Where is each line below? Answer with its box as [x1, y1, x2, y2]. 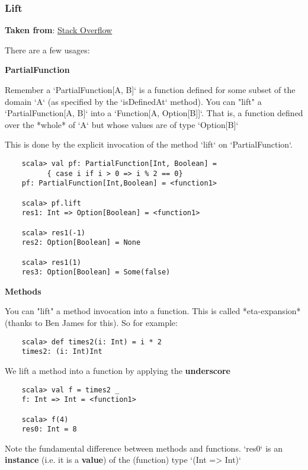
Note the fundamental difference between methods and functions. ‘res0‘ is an [5, 442, 283, 454]
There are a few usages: [5, 43, 90, 56]
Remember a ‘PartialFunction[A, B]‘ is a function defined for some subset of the [5, 84, 296, 95]
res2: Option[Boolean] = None [21, 238, 141, 247]
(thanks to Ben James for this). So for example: [5, 316, 178, 329]
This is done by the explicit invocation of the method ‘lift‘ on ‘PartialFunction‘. [5, 138, 293, 151]
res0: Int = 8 [21, 425, 77, 434]
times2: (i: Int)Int [21, 347, 102, 356]
